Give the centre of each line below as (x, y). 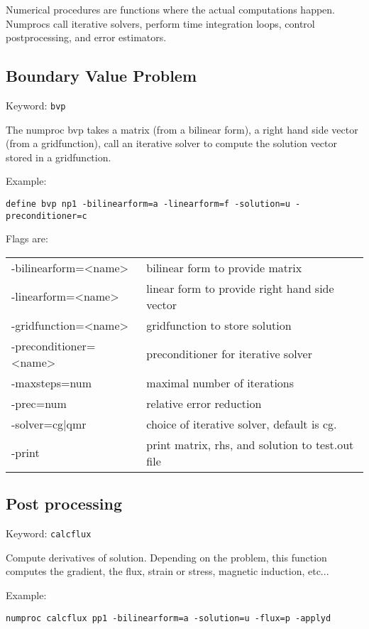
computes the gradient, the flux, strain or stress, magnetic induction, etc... (167, 571)
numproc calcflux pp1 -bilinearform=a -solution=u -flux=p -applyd (169, 618)
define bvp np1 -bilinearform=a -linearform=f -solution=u (148, 204)
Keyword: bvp (36, 105)
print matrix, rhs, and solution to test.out (250, 444)
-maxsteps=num (52, 382)
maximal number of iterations (220, 382)
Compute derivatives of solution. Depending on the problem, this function (166, 557)
